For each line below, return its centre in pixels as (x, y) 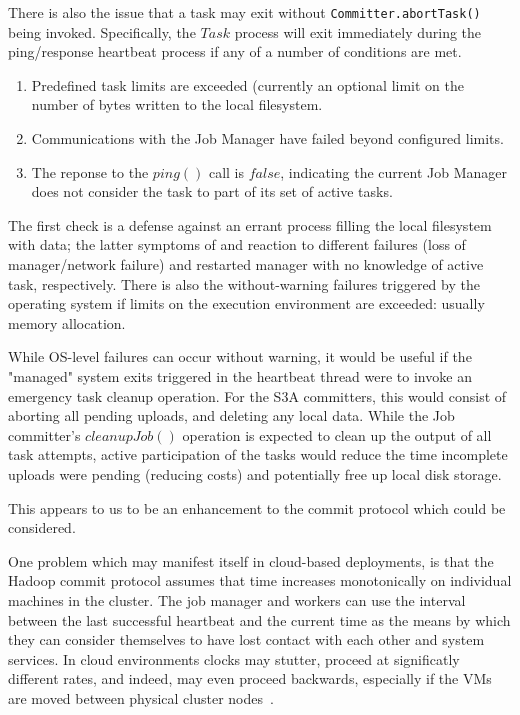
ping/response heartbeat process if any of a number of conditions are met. (235, 51)
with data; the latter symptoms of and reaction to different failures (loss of (237, 244)
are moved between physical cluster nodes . (141, 697)
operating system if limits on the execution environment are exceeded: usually (246, 303)
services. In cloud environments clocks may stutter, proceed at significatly (234, 658)
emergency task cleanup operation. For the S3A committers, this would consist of (257, 395)
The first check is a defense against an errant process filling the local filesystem (250, 224)
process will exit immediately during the (358, 31)
